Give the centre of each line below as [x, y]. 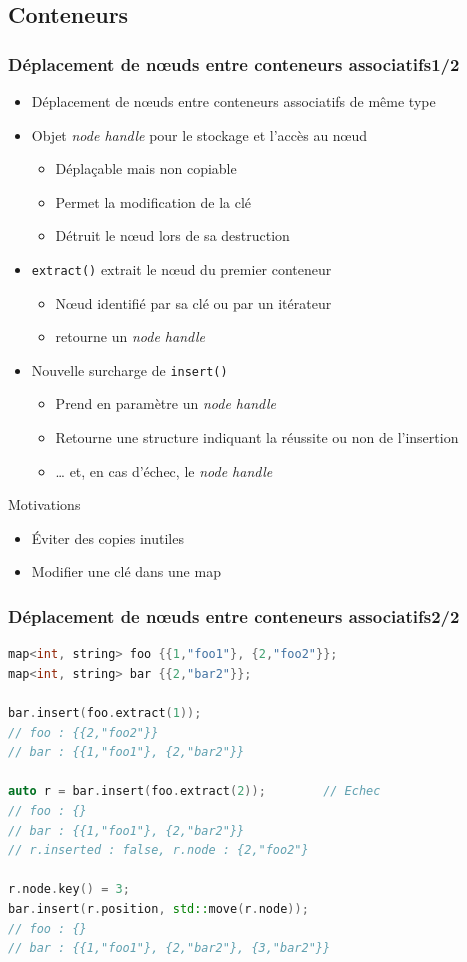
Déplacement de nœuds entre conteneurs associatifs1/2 [234, 63]
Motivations [44, 504]
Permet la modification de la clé [153, 201]
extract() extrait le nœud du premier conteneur [181, 268]
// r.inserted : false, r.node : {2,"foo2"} [158, 850]
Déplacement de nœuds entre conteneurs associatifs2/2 [234, 615]
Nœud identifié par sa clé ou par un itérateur [193, 302]
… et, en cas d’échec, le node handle [164, 470]
